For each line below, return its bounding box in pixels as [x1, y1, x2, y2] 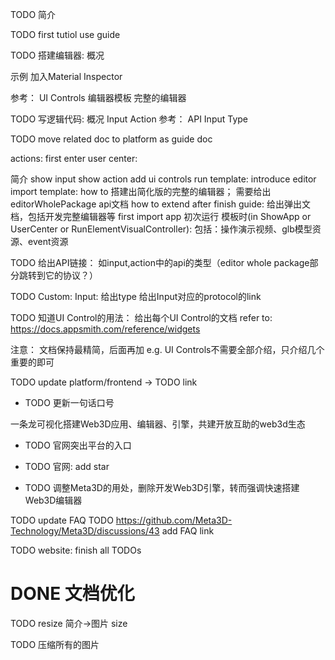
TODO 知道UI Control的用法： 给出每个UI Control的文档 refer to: [10, 312, 273, 323]
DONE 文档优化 [10, 583, 135, 605]
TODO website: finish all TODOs [10, 544, 142, 556]
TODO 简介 [10, 9, 57, 20]
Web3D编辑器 [24, 494, 83, 506]
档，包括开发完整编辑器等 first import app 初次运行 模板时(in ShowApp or [10, 211, 312, 222]
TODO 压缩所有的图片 [10, 638, 100, 650]
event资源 [27, 236, 69, 247]
